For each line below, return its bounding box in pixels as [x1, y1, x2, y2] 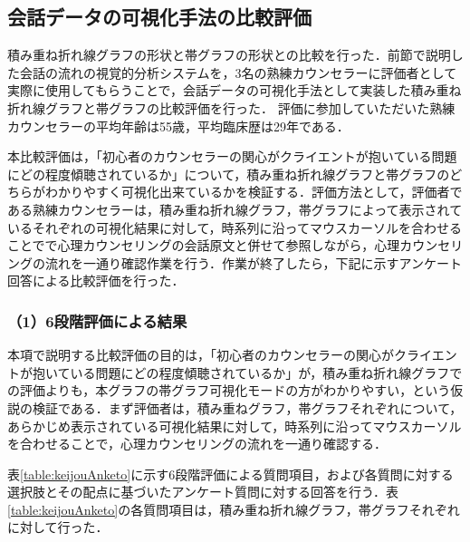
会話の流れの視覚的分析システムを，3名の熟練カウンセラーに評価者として [19, 63, 457, 82]
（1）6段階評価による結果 [7, 309, 187, 332]
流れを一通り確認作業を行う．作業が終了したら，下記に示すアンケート [44, 253, 462, 272]
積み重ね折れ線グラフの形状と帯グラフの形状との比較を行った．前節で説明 [7, 45, 451, 64]
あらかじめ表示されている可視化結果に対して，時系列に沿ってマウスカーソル [7, 416, 462, 435]
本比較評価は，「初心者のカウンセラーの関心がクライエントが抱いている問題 [7, 147, 457, 166]
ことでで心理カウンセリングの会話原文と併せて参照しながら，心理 [7, 236, 400, 255]
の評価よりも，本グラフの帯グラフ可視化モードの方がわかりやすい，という [7, 381, 451, 400]
